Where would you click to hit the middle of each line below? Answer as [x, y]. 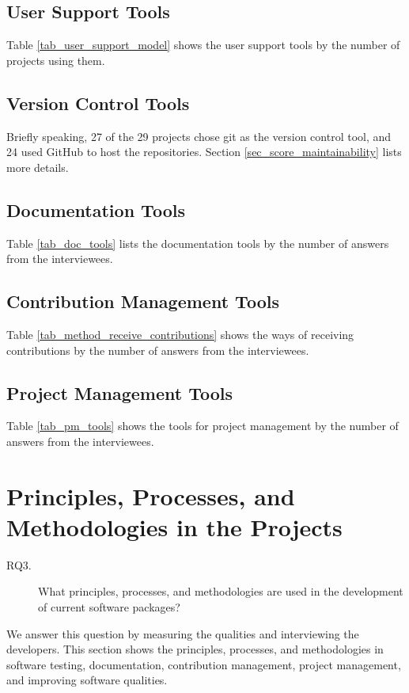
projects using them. [56, 60]
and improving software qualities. [87, 680]
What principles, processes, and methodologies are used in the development [221, 591]
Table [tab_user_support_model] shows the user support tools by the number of [203, 45]
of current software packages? [109, 607]
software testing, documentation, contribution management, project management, [204, 664]
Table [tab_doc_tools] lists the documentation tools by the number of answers [198, 243]
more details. [38, 167]
